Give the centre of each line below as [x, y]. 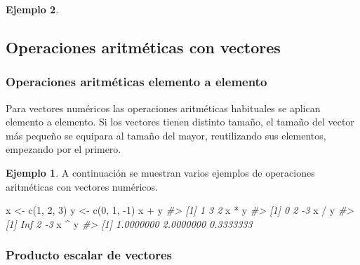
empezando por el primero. [64, 149]
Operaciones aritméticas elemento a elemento [136, 82]
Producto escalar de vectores [89, 255]
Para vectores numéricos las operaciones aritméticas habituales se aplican [163, 108]
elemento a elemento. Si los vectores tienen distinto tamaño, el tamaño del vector [180, 122]
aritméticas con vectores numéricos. [82, 186]
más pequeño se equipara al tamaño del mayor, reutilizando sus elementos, [166, 135]
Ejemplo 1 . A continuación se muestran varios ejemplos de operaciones [160, 172]
